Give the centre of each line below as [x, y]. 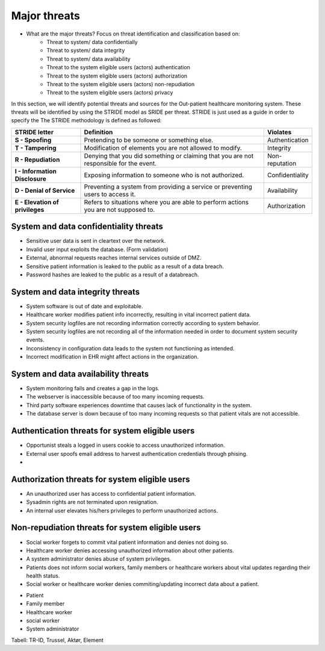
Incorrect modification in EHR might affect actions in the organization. [112, 357]
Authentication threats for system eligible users [103, 431]
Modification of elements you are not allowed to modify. [163, 148]
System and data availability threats [80, 374]
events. [35, 340]
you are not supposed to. [119, 210]
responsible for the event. [120, 163]
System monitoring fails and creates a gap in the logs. [93, 388]
